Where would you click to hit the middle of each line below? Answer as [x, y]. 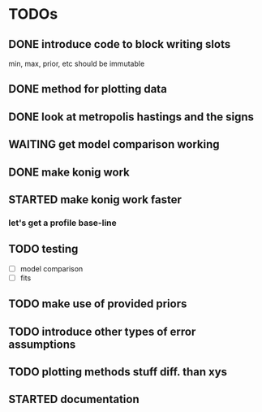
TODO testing [43, 249]
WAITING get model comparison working [114, 144]
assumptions [42, 344]
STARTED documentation [74, 399]
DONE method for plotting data [88, 89]
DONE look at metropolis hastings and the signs [131, 117]
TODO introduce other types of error [102, 331]
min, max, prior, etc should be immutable [77, 63]
